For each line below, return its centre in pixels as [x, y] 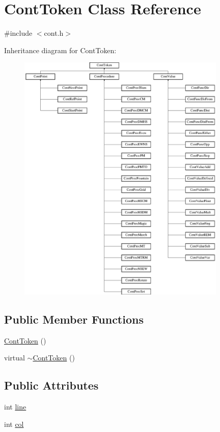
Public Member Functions [74, 319]
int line [15, 407]
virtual [15, 358]
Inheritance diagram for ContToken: [60, 50]
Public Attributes [51, 385]
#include [18, 33]
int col [14, 424]
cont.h [54, 33]
